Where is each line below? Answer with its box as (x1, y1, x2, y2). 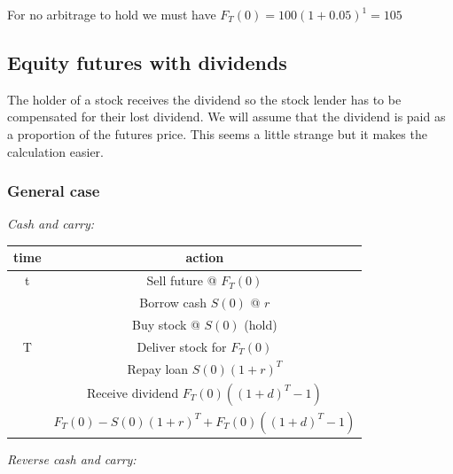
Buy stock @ (132, 315, 200, 334)
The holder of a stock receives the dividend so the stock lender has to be (7, 89, 402, 108)
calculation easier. (7, 142, 105, 160)
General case (7, 180, 100, 202)
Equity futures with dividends (7, 48, 287, 75)
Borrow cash (139, 293, 207, 312)
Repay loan (127, 359, 189, 377)
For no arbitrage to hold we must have (7, 5, 216, 23)
